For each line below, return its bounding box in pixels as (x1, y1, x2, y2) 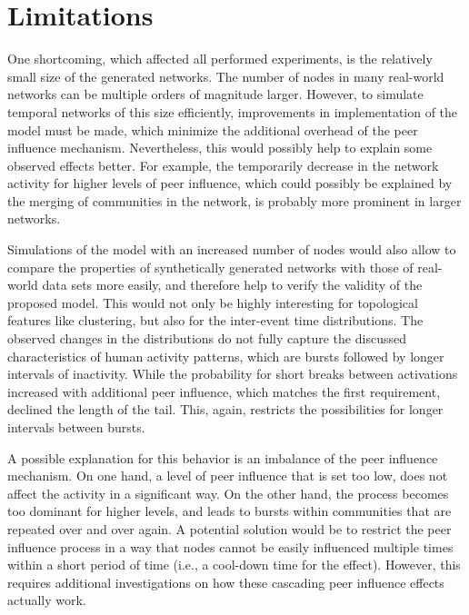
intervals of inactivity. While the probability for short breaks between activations (7, 364, 458, 383)
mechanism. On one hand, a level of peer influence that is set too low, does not (7, 466, 448, 485)
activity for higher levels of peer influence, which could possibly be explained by (7, 174, 453, 193)
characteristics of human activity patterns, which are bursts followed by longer (7, 346, 444, 365)
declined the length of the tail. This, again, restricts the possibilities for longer (7, 400, 444, 419)
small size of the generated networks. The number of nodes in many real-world (7, 66, 444, 85)
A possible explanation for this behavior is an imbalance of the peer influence (7, 448, 438, 467)
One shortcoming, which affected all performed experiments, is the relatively (7, 49, 433, 68)
